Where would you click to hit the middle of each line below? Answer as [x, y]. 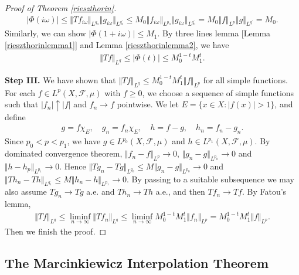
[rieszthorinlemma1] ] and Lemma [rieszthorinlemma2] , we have [117, 45]
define [15, 116]
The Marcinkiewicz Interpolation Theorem [137, 262]
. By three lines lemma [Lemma [214, 33]
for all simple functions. [245, 79]
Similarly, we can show [45, 33]
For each [20, 92]
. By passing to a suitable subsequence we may [210, 179]
